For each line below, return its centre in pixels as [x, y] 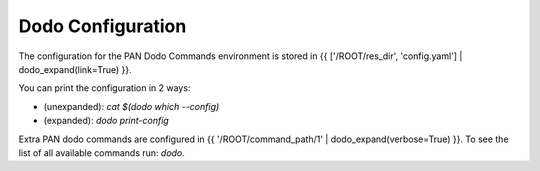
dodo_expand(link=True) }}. [75, 69]
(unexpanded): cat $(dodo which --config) [131, 106]
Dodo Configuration [102, 26]
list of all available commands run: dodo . [101, 152]
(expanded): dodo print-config [106, 121]
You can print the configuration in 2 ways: [104, 88]
